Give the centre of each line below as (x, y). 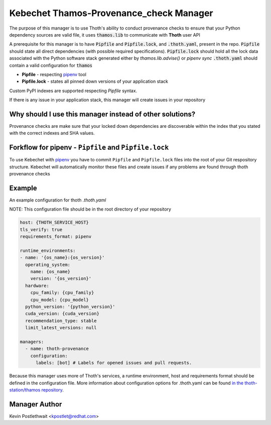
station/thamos (25, 390)
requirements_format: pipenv (56, 237)
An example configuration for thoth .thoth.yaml (58, 200)
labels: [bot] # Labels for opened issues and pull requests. (114, 363)
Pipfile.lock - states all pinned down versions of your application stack (95, 81)
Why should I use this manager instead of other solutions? (102, 114)
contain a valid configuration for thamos (51, 65)
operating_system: (48, 265)
